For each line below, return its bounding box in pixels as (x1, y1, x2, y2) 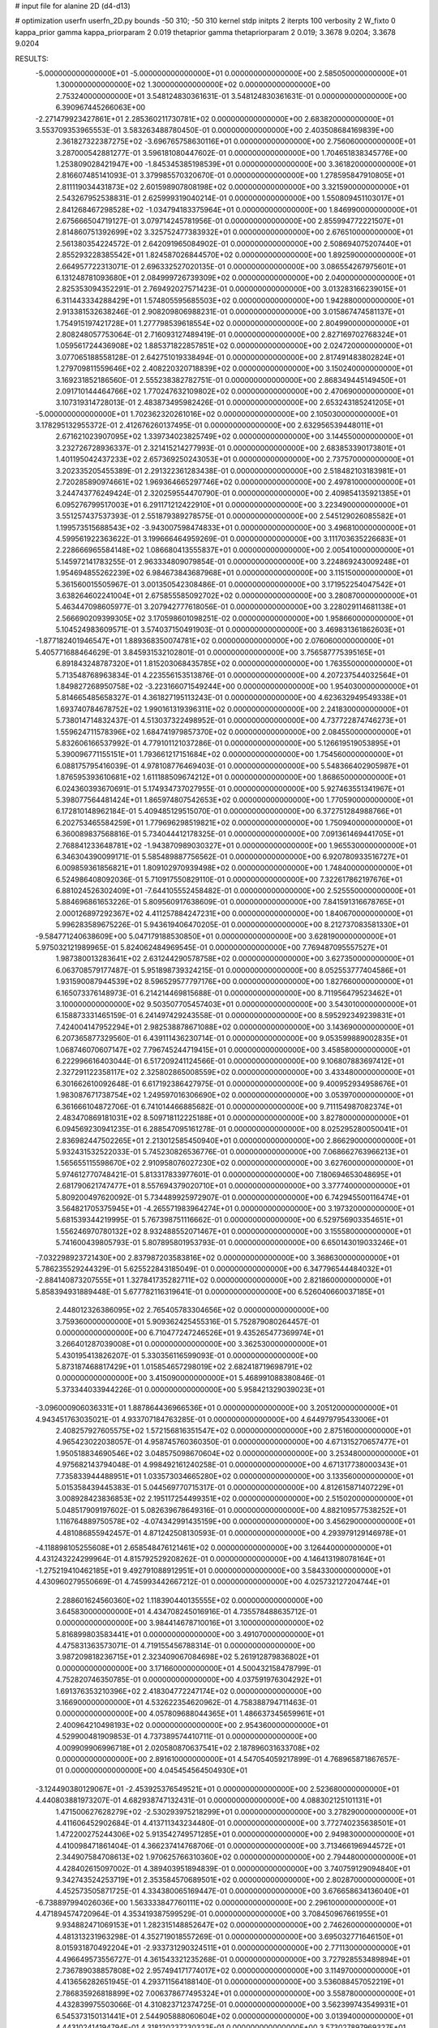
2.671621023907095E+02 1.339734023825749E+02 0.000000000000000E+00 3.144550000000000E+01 (55, 432, 414, 441)
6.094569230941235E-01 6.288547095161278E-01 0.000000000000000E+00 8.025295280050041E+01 (55, 1124, 409, 1134)
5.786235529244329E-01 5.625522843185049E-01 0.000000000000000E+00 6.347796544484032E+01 (35, 1264, 393, 1274)
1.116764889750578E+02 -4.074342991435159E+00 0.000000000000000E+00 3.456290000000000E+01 (55, 1517, 416, 1527)
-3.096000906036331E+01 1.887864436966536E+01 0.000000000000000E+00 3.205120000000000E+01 (35, 1403, 398, 1413)
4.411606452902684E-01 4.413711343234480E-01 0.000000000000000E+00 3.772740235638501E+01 (55, 1818, 406, 1828)
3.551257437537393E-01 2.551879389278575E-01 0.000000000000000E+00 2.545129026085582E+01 (55, 511, 406, 521)
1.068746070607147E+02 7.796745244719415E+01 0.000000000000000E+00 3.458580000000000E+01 (55, 1045, 411, 1055)
